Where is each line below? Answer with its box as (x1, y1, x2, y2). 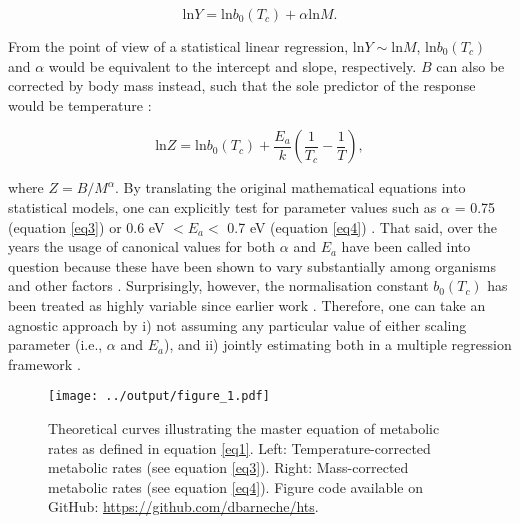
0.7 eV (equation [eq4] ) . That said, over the (227, 216, 497, 237)
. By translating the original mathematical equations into (115, 177, 466, 198)
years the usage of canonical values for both (8, 236, 276, 257)
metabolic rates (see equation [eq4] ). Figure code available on (48, 476, 423, 497)
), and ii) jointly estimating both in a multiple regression (164, 334, 512, 355)
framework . (8, 353, 81, 374)
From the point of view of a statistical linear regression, (8, 36, 349, 56)
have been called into (341, 236, 471, 257)
